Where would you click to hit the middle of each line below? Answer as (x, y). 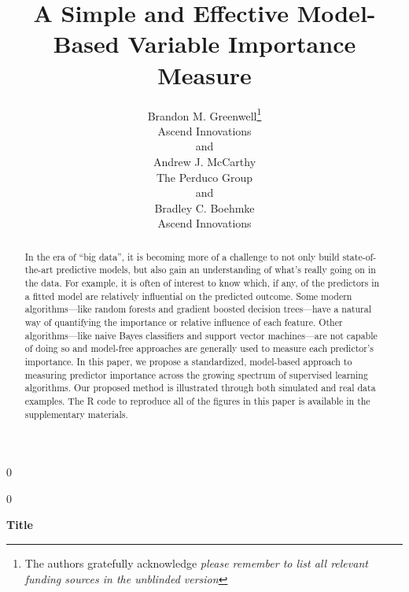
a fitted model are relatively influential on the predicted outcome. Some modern (188, 296)
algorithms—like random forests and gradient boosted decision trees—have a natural (198, 309)
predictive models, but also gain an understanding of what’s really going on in (216, 270)
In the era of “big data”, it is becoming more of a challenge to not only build (182, 256)
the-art (39, 270)
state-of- (359, 256)
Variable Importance (242, 44)
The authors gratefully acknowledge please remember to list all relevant (196, 563)
